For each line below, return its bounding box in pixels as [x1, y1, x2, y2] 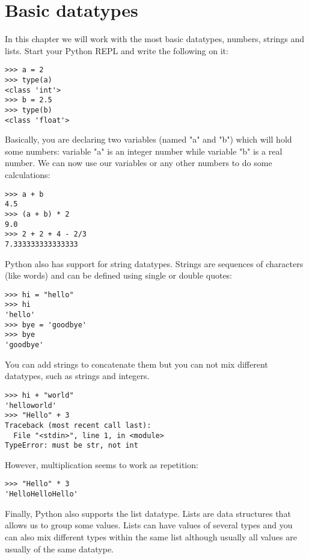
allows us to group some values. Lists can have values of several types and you [5, 519, 293, 531]
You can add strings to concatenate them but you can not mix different [5, 357, 268, 370]
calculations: [5, 168, 50, 181]
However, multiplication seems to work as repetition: [5, 458, 198, 471]
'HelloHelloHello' [5, 490, 78, 499]
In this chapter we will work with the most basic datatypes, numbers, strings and [5, 32, 305, 45]
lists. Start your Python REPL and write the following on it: [5, 44, 228, 57]
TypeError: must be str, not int [5, 441, 138, 450]
